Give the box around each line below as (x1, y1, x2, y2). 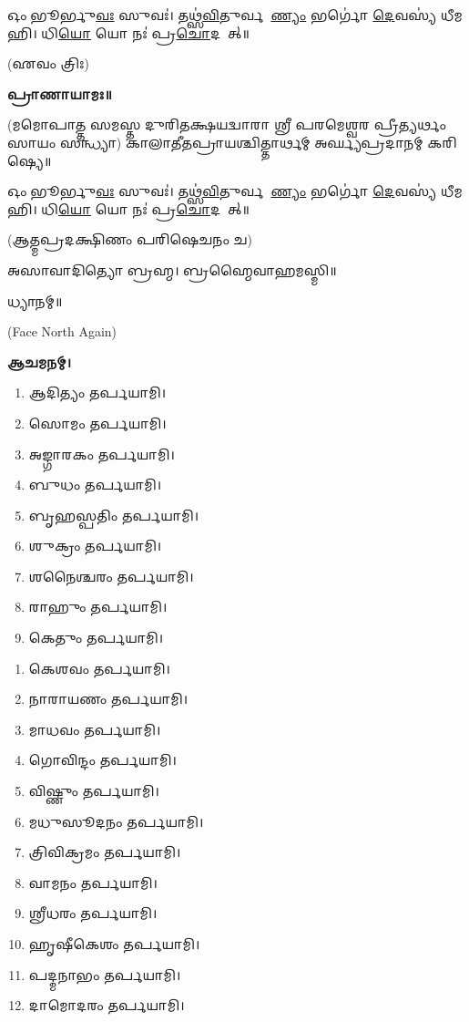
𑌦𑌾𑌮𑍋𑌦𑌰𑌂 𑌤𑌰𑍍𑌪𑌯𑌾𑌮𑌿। (28, 996, 185, 1015)
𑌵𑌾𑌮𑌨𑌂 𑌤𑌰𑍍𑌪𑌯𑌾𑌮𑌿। (28, 872, 158, 892)
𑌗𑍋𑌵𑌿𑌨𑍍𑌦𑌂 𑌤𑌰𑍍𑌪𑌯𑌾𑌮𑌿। (28, 750, 177, 769)
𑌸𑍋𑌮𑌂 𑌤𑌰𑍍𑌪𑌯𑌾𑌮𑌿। (28, 413, 167, 432)
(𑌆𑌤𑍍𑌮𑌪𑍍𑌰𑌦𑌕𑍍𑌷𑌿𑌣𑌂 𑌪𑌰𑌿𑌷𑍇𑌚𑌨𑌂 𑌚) (7, 230, 253, 249)
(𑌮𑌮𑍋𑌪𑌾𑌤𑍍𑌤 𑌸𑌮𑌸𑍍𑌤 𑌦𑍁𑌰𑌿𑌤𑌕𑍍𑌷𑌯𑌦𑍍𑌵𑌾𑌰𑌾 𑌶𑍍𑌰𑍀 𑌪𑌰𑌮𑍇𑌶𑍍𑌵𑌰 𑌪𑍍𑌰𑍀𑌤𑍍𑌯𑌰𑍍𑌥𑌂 (7, 115, 446, 134)
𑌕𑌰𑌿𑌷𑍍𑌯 (427, 132, 457, 151)
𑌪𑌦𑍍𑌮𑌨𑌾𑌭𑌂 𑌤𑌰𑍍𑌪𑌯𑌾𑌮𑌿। (28, 965, 181, 984)
